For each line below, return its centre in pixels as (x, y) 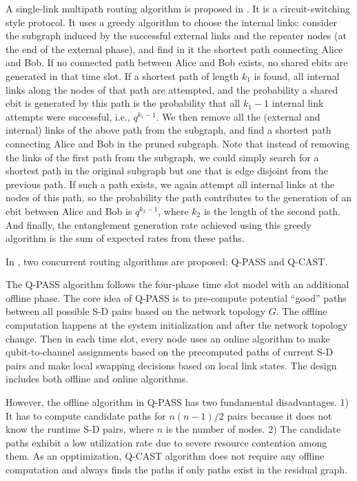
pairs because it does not (279, 415)
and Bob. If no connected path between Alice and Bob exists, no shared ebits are (177, 62)
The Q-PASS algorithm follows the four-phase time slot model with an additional (177, 284)
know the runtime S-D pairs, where (80, 429)
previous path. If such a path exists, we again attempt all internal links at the (170, 184)
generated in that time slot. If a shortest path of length (122, 75)
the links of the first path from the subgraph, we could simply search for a (162, 157)
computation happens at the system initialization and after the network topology (177, 325)
